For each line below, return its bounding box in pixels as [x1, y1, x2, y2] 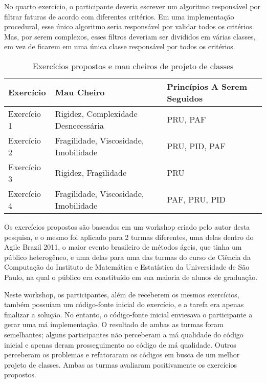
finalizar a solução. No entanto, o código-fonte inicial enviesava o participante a [4, 309, 253, 319]
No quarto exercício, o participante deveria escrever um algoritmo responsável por [4, 1, 261, 11]
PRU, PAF [167, 113, 206, 126]
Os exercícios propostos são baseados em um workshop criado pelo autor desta [4, 221, 250, 232]
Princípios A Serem [167, 80, 248, 92]
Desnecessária [55, 119, 104, 131]
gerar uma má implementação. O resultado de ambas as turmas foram [4, 319, 224, 330]
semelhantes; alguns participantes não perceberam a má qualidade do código [4, 329, 243, 339]
